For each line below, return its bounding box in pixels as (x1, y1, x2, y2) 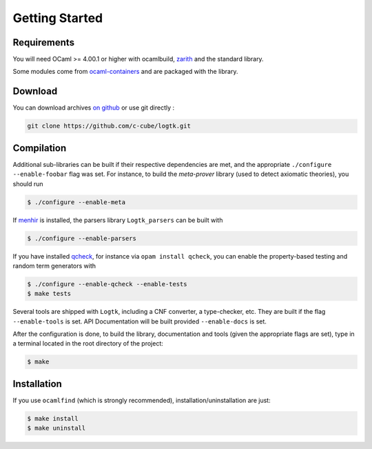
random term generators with (12, 261, 96, 270)
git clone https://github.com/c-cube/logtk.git (27, 122, 191, 130)
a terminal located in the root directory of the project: (12, 339, 163, 348)
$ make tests (27, 290, 72, 298)
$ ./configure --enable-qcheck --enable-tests (27, 280, 187, 288)
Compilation (12, 142, 67, 154)
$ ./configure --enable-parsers (27, 235, 137, 242)
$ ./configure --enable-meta (27, 198, 126, 206)
